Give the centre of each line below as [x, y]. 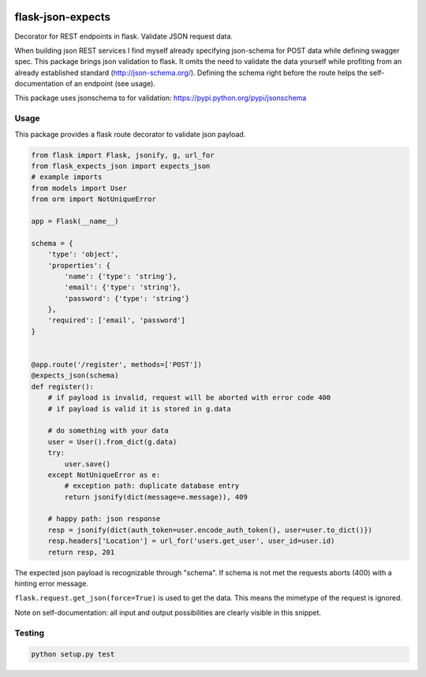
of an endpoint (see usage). [110, 84]
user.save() [87, 464]
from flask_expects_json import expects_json [121, 166]
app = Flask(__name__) [75, 221]
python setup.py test [73, 655]
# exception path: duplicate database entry [152, 486]
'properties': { [79, 265]
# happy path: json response [104, 519]
